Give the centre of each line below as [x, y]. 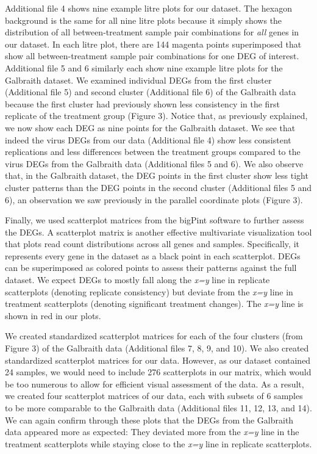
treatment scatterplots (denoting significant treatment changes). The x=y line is [154, 304]
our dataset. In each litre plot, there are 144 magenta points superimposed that [153, 44]
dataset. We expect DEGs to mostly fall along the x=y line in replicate [137, 280]
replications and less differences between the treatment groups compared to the [153, 152]
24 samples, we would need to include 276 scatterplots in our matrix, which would [158, 372]
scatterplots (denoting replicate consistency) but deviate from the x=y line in [149, 291]
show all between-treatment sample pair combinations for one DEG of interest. [152, 56]
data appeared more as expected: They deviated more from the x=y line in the [152, 432]
